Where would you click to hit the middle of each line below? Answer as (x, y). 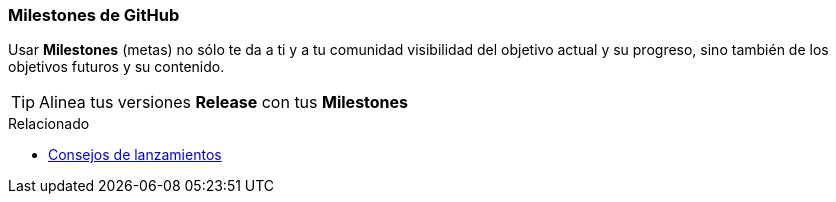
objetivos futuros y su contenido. (116, 67)
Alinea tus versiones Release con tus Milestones (224, 102)
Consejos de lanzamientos (135, 155)
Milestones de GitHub (94, 15)
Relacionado (49, 124)
